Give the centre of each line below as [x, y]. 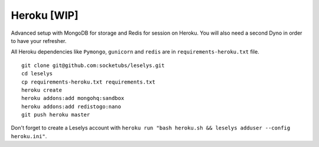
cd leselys [37, 74]
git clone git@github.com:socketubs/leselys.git [93, 65]
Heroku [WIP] [45, 15]
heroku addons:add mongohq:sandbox [73, 98]
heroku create [42, 90]
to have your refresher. [39, 41]
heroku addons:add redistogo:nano [71, 106]
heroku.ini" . [29, 136]
